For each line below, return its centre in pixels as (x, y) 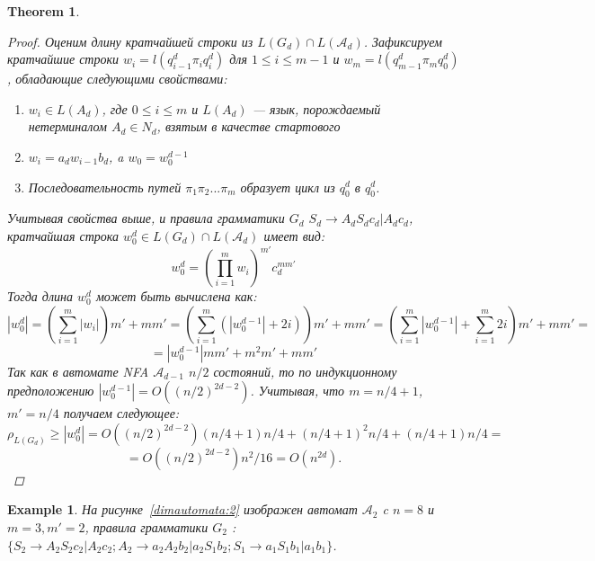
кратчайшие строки (63, 59)
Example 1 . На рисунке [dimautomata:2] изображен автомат (182, 509)
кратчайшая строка (63, 235)
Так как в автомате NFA (78, 371)
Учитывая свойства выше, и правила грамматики (146, 218)
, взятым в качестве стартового (249, 126)
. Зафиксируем (403, 41)
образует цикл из (288, 187)
